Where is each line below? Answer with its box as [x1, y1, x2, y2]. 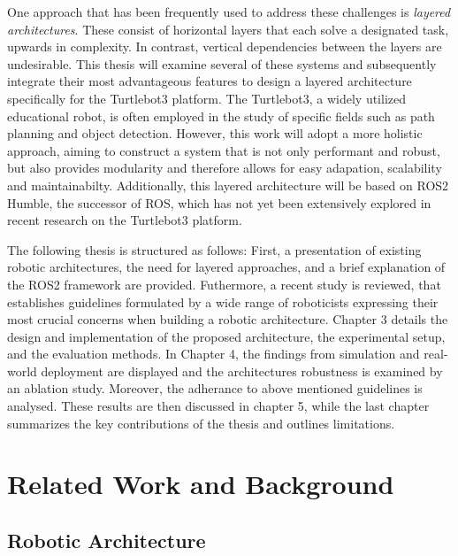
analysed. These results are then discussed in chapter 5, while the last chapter [7, 397, 430, 415]
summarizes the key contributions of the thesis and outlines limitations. [7, 413, 395, 432]
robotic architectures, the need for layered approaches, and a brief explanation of [7, 258, 446, 276]
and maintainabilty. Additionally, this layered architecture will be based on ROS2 [7, 175, 449, 194]
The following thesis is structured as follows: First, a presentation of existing [7, 240, 422, 259]
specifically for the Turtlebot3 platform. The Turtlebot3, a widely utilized [7, 89, 407, 107]
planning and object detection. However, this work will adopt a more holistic [7, 124, 423, 143]
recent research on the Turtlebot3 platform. [7, 211, 242, 229]
